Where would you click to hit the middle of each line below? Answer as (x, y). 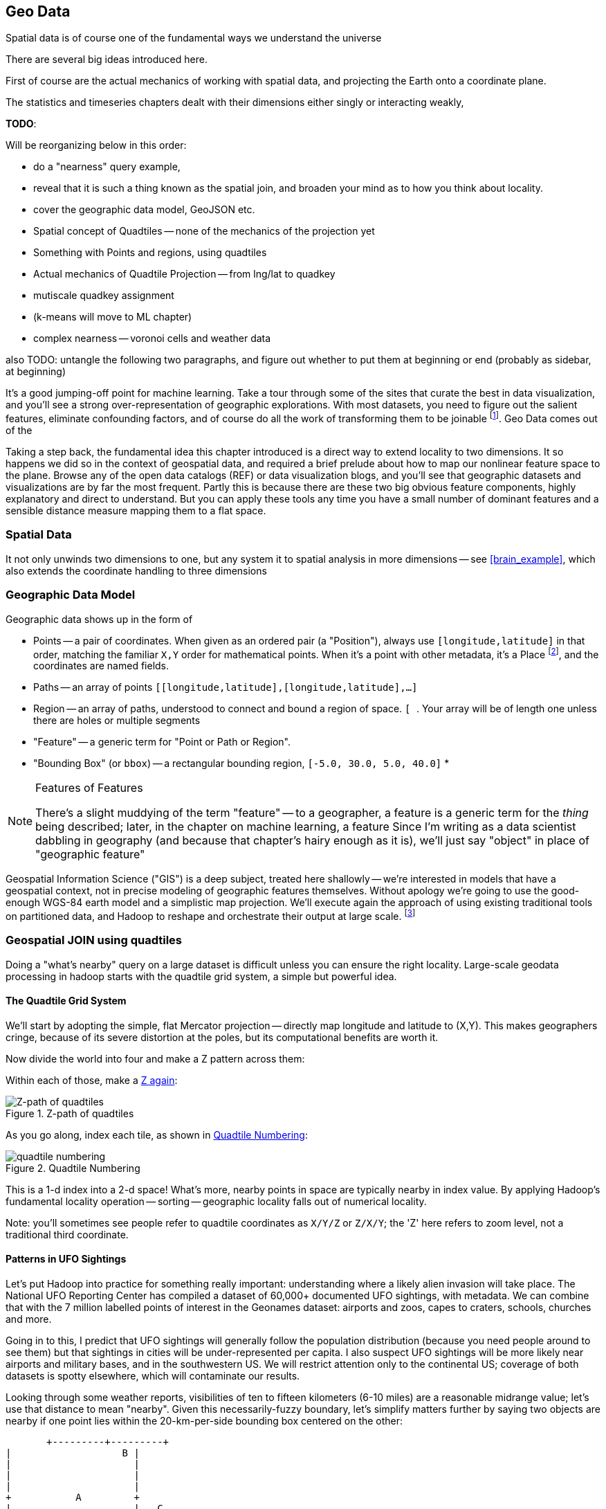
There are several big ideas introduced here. (107, 60)
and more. (29, 1319)
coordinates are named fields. (101, 666)
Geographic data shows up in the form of (99, 619)
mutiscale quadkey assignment (104, 296)
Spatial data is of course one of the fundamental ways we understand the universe (194, 38)
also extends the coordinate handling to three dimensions (136, 570)
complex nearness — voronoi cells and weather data (152, 338)
